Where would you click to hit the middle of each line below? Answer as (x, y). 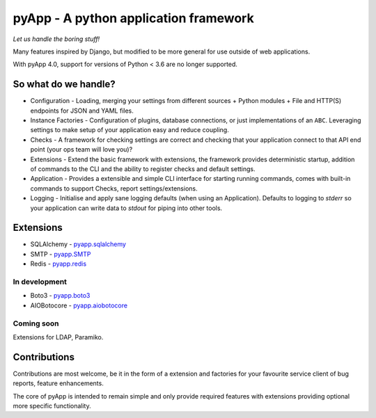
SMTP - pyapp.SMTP (61, 254)
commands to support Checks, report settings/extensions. (114, 188)
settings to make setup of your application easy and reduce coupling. (130, 130)
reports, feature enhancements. (58, 383)
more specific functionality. (52, 405)
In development (40, 282)
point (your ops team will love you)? (81, 150)
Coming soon (36, 323)
